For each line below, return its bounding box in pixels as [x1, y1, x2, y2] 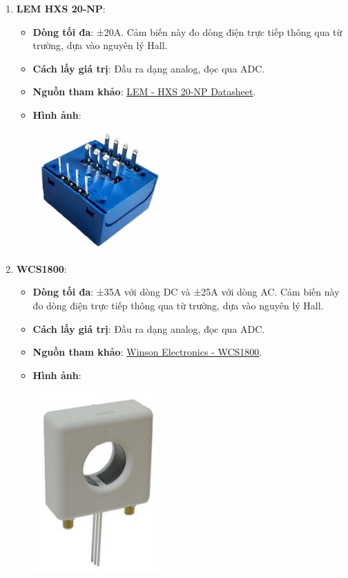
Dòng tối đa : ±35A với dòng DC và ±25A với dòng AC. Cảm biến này [32, 285, 340, 299]
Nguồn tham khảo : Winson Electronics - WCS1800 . [32, 345, 262, 359]
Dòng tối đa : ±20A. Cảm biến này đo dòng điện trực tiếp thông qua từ [32, 24, 342, 39]
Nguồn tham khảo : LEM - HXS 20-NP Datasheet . [32, 84, 256, 99]
